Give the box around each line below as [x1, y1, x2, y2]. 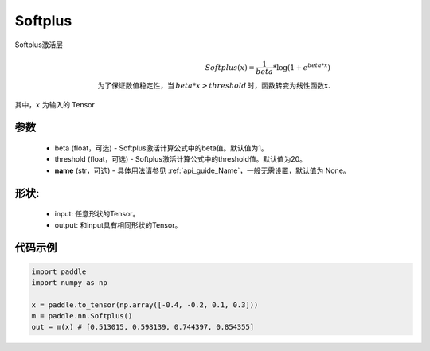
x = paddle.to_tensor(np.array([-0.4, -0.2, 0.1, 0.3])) [31, 300, 259, 310]
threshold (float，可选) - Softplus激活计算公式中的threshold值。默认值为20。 [54, 154, 307, 164]
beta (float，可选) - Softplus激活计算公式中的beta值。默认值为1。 [54, 143, 268, 153]
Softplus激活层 [14, 40, 64, 49]
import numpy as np [31, 278, 107, 287]
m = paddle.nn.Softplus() [31, 311, 133, 321]
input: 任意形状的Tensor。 [54, 209, 140, 219]
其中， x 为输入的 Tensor [14, 99, 96, 109]
